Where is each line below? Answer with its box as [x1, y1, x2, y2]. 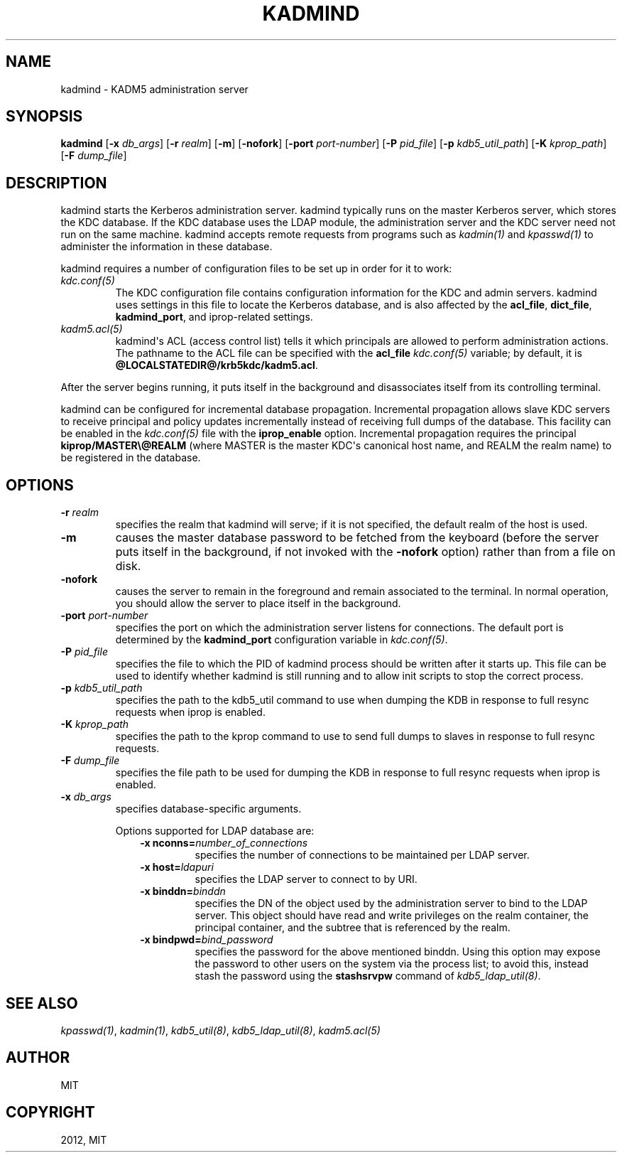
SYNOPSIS [6, 107, 83, 126]
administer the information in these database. [60, 240, 273, 253]
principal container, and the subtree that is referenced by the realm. [195, 921, 511, 934]
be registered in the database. [60, 451, 201, 464]
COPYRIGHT [6, 1103, 95, 1122]
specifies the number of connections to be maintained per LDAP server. [195, 849, 530, 862]
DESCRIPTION [6, 173, 107, 192]
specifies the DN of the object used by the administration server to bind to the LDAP [195, 897, 588, 910]
